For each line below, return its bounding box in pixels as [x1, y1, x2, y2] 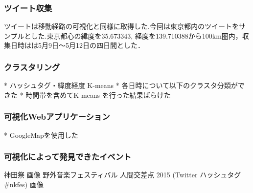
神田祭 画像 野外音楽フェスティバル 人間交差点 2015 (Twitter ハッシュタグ [4, 170, 241, 180]
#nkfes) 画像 [4, 179, 44, 190]
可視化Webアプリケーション [4, 110, 110, 123]
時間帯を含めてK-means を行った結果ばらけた [25, 89, 171, 100]
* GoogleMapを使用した [4, 129, 78, 140]
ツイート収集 [4, 1, 52, 14]
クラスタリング [4, 61, 60, 73]
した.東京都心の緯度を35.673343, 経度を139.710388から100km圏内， [31, 30, 242, 41]
